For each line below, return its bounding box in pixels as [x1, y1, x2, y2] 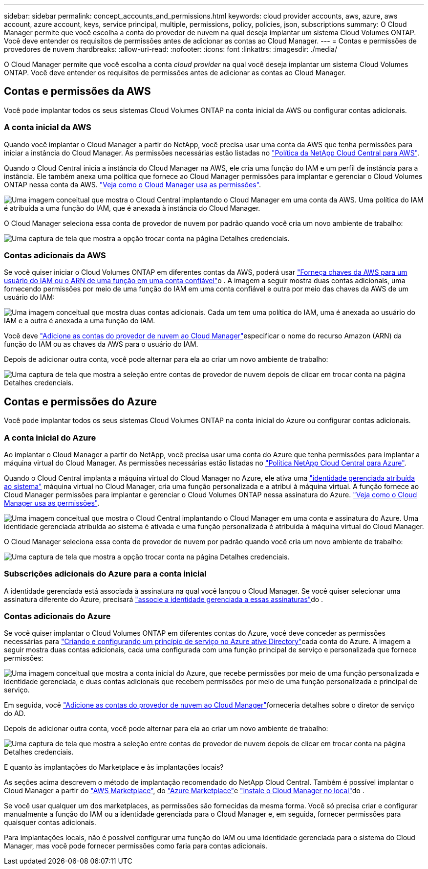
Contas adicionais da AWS [4, 250, 106, 260]
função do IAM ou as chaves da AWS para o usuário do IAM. [4, 340, 198, 349]
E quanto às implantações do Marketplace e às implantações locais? [4, 763, 224, 772]
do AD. [4, 709, 26, 718]
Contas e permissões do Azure [4, 395, 157, 408]
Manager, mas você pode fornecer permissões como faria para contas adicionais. [4, 842, 268, 850]
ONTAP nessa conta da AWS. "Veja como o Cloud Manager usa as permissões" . [4, 180, 261, 189]
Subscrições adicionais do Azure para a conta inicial [4, 569, 207, 579]
